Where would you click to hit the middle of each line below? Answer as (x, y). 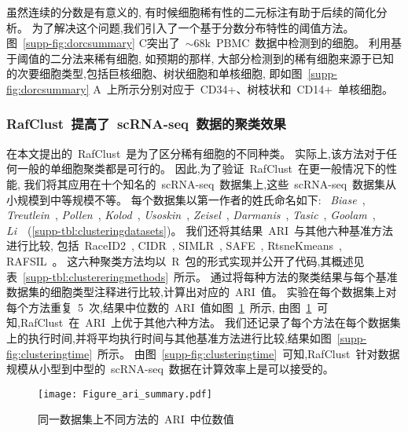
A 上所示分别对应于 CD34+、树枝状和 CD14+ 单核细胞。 (243, 88)
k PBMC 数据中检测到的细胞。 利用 (298, 43)
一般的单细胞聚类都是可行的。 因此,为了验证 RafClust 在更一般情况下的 (201, 168)
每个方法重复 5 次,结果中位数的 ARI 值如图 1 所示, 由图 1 (159, 307)
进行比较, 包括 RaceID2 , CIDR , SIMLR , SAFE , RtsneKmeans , (174, 245)
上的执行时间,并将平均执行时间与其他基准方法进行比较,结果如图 (169, 337)
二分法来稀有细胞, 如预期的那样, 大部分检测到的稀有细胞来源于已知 (222, 58)
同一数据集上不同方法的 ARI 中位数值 (136, 419)
